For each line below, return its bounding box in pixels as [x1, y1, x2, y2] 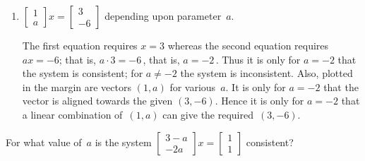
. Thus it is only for [215, 52, 301, 66]
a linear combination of [22, 107, 123, 121]
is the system [95, 134, 152, 149]
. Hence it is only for [215, 93, 304, 108]
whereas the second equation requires [167, 38, 329, 52]
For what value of [6, 134, 82, 149]
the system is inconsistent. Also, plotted [180, 66, 353, 80]
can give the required [162, 107, 253, 121]
